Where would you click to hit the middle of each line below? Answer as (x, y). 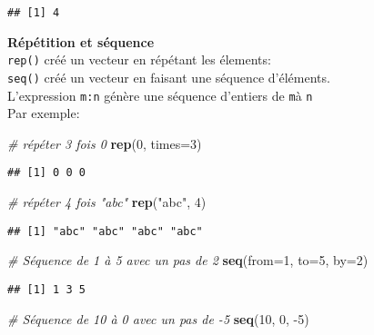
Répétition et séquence (81, 41)
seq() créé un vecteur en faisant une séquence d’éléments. (169, 77)
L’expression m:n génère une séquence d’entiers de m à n (160, 95)
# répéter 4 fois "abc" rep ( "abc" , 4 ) (107, 202)
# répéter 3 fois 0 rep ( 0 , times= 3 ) (105, 143)
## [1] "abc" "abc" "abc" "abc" (105, 231)
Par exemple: (44, 113)
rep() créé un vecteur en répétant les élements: (139, 59)
